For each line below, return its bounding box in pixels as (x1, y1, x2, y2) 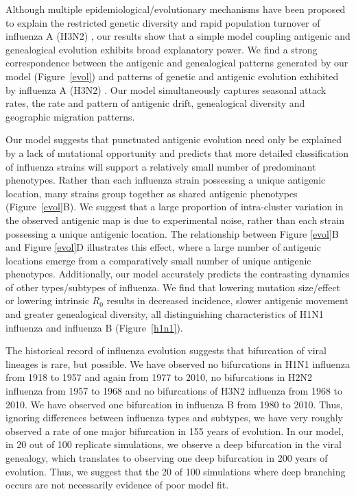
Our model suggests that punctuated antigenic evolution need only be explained (5, 132, 342, 147)
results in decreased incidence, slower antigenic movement (106, 293, 348, 308)
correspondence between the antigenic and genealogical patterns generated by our (5, 55, 348, 70)
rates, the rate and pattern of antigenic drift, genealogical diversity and (5, 96, 305, 110)
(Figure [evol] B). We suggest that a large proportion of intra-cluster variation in (5, 199, 344, 214)
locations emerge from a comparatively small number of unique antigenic (5, 253, 311, 267)
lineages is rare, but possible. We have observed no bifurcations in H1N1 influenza (5, 356, 350, 371)
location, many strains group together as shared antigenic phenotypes (5, 186, 298, 200)
